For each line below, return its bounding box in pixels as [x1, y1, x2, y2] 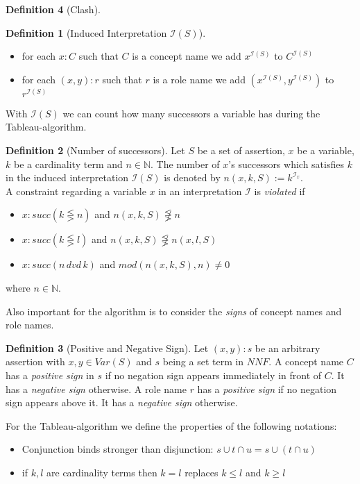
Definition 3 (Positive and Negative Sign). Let [6, 340, 209, 355]
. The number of [151, 156, 220, 171]
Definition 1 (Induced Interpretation [6, 25, 167, 40]
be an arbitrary [255, 340, 320, 355]
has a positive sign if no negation [197, 381, 337, 396]
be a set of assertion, [197, 142, 285, 157]
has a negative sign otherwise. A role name [6, 381, 187, 396]
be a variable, [297, 142, 354, 157]
